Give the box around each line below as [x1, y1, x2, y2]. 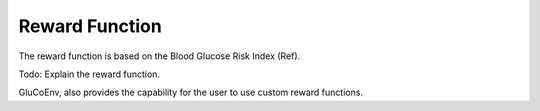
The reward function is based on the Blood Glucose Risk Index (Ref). [18, 50, 301, 62]
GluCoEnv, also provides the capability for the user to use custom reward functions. [18, 86, 364, 99]
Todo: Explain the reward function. [18, 68, 160, 80]
